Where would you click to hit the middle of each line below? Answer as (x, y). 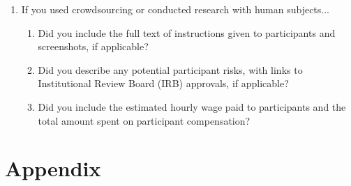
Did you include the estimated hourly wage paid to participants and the (192, 106)
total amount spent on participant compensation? (144, 120)
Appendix (53, 168)
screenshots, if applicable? (93, 46)
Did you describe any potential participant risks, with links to (170, 69)
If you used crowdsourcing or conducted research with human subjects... (175, 9)
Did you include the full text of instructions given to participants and (187, 32)
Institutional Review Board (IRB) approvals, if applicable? (163, 83)
